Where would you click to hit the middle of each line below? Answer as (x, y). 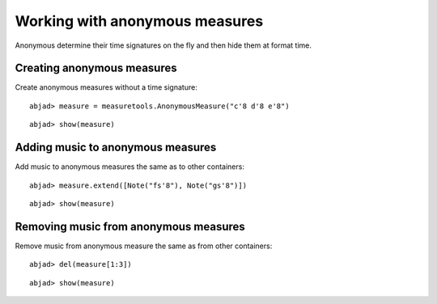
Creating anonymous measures (96, 68)
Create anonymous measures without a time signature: (106, 87)
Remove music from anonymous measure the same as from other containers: (144, 246)
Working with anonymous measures (139, 21)
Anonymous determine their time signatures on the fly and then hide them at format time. (163, 45)
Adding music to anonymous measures (116, 148)
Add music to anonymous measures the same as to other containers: (129, 167)
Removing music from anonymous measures (130, 226)
